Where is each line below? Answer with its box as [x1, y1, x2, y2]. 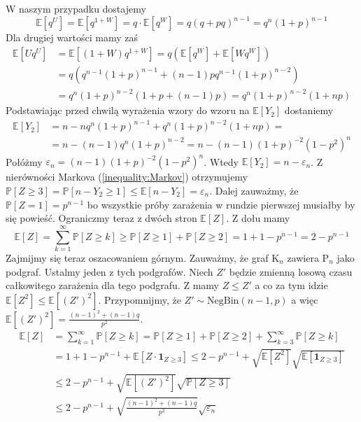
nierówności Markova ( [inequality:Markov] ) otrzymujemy [6, 169, 248, 184]
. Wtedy [204, 154, 239, 169]
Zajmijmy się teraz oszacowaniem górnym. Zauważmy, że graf [6, 250, 269, 265]
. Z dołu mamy [226, 211, 290, 225]
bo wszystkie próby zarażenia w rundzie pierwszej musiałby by [87, 197, 355, 211]
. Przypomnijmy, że [98, 292, 181, 307]
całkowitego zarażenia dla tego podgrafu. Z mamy [6, 278, 219, 293]
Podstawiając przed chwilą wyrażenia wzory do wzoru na [6, 103, 250, 118]
